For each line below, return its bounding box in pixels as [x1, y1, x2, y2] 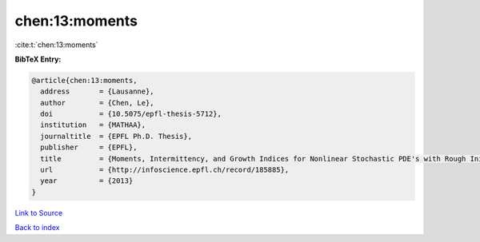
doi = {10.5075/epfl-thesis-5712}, [40, 109, 222, 119]
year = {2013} [40, 177, 134, 185]
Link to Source [14, 208, 63, 217]
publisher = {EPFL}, [40, 143, 138, 152]
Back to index [14, 223, 60, 232]
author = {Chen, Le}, [40, 98, 155, 107]
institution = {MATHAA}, [40, 121, 146, 129]
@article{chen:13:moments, [31, 76, 138, 85]
